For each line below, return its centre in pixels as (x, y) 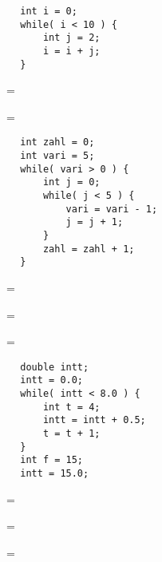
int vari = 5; (57, 156)
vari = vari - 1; (112, 209)
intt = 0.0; (52, 380)
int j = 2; (71, 38)
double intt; (55, 367)
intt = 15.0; (55, 474)
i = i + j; (71, 51)
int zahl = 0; (57, 142)
